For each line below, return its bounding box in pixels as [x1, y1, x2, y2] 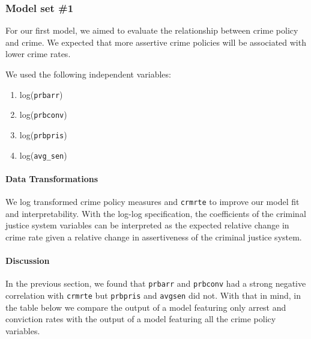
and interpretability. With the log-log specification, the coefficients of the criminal [5, 207, 306, 219]
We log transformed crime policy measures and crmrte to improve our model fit [5, 195, 300, 208]
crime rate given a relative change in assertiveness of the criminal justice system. [5, 230, 302, 243]
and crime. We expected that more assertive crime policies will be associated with [5, 35, 306, 48]
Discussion [5, 254, 50, 267]
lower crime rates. [5, 47, 71, 60]
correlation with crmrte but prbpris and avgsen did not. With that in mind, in [5, 289, 301, 301]
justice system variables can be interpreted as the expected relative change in [5, 219, 289, 231]
